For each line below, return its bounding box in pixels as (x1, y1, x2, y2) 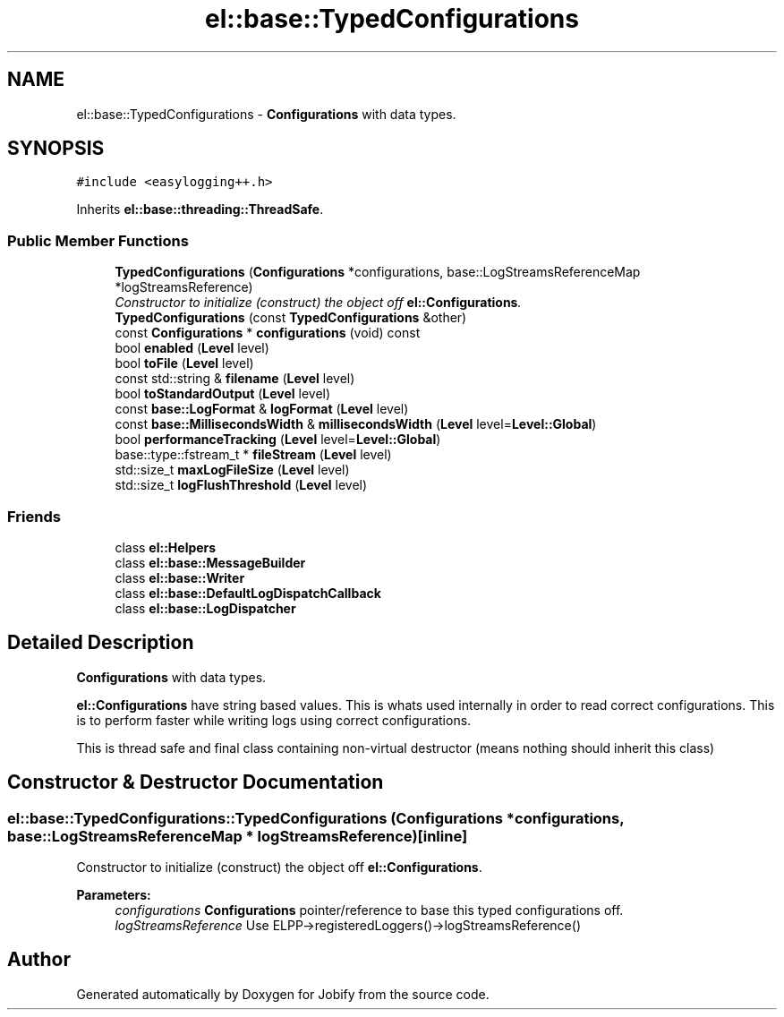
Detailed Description (7, 631, 194, 654)
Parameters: (76, 887, 151, 902)
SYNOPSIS (7, 137, 105, 160)
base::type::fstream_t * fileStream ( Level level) (115, 447, 392, 463)
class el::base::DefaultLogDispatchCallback (115, 585, 381, 601)
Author (7, 948, 71, 971)
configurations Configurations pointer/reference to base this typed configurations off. (115, 902, 624, 918)
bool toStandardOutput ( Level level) (115, 386, 331, 402)
